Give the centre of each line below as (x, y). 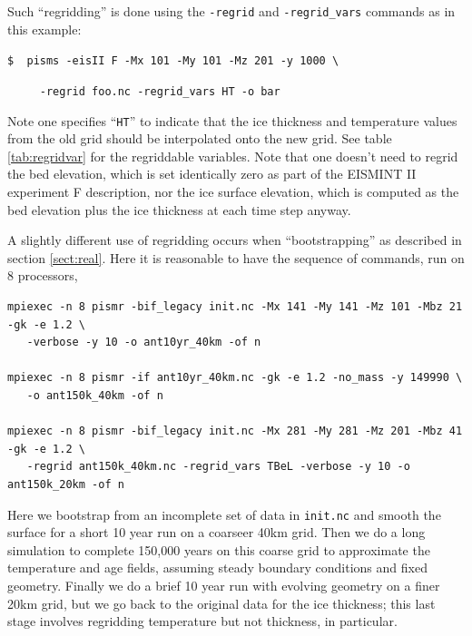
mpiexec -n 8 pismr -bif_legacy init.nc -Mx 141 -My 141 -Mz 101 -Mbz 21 (235, 306)
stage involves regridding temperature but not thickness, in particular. (202, 621)
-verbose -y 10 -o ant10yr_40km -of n (144, 342)
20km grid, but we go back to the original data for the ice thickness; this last (221, 603)
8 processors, (43, 275)
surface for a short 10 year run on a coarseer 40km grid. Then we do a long (216, 532)
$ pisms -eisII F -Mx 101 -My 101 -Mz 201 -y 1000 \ (173, 61)
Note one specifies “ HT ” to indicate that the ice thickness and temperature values (232, 120)
